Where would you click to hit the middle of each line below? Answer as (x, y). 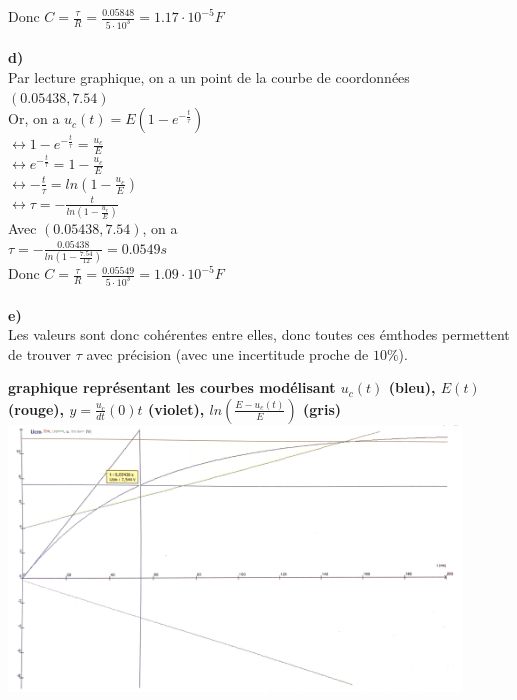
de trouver (40, 353)
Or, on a (34, 118)
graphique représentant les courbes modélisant (172, 387)
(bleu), (412, 387)
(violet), (176, 408)
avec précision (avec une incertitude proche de (227, 353)
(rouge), (36, 408)
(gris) (322, 408)
